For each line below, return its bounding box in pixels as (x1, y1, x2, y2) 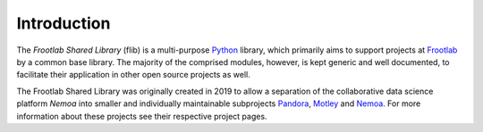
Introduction (16, 13, 111, 33)
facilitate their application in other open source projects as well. (16, 70, 250, 80)
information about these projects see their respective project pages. (16, 111, 267, 121)
